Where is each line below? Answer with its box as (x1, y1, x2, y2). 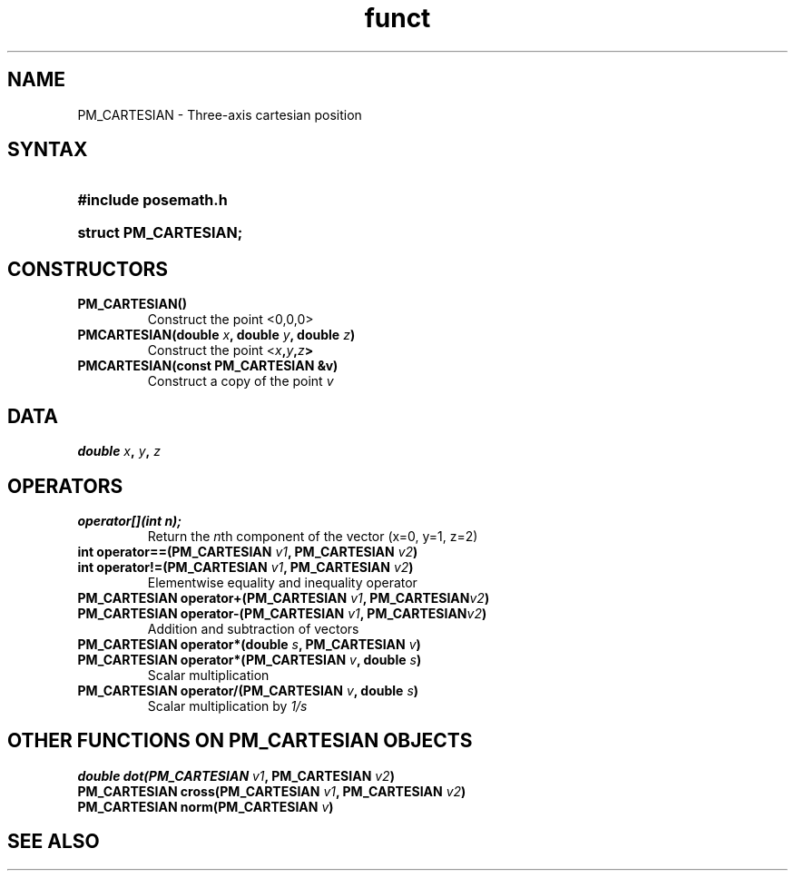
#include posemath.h (77, 191, 228, 210)
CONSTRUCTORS (7, 257, 169, 281)
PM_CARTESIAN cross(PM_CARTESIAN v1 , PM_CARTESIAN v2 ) (77, 783, 466, 799)
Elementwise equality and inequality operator (147, 574, 417, 590)
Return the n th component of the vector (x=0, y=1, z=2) (147, 528, 478, 544)
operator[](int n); (77, 512, 182, 528)
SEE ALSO (7, 830, 100, 853)
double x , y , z (77, 443, 161, 459)
